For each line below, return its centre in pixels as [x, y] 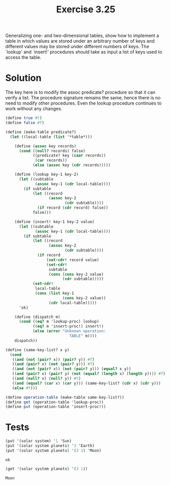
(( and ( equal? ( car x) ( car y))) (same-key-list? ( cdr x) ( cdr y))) [86, 383]
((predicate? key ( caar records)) [69, 156]
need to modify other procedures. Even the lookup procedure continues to [83, 103]
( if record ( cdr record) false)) [73, 208]
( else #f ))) [25, 388]
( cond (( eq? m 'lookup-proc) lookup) [59, 321]
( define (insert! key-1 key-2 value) [55, 221]
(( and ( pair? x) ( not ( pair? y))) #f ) [53, 364]
